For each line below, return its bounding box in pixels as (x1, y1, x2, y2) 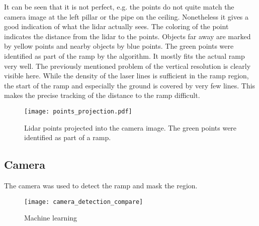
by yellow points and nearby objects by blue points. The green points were (4, 41, 234, 51)
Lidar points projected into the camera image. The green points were (24, 122, 237, 133)
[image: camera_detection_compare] (24, 198, 143, 205)
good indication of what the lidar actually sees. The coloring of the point (4, 21, 229, 32)
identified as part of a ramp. (24, 132, 111, 143)
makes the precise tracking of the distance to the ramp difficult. (4, 90, 200, 100)
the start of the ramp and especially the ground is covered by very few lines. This (4, 80, 255, 90)
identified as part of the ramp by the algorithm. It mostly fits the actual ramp (4, 50, 245, 61)
